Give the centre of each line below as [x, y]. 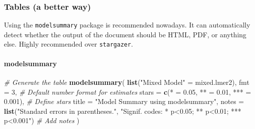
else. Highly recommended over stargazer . [69, 44]
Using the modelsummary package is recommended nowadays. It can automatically [127, 25]
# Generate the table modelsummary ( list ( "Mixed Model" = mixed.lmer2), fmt [127, 82]
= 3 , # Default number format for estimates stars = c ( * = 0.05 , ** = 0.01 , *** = [127, 91]
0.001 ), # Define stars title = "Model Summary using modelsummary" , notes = [124, 101]
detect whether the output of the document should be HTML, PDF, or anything [125, 34]
